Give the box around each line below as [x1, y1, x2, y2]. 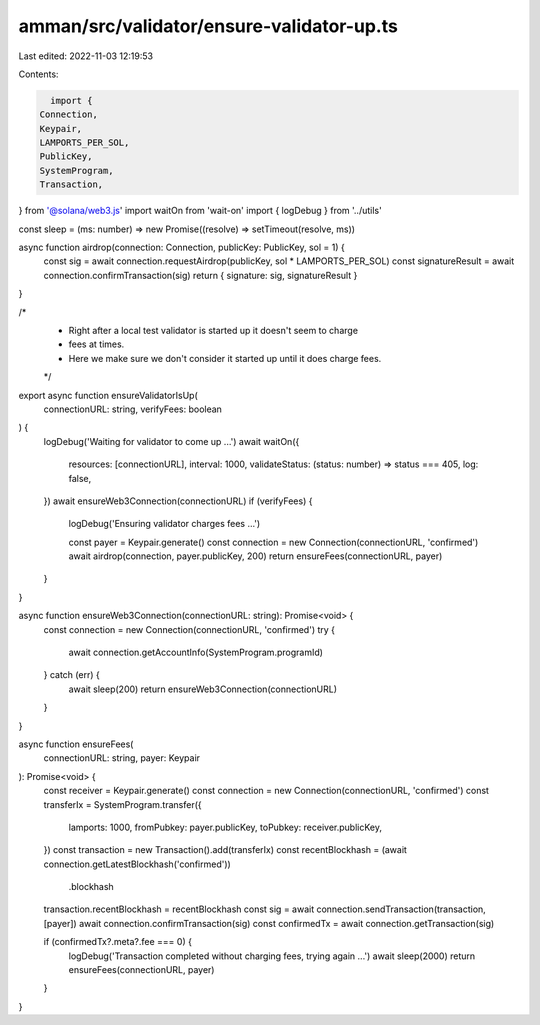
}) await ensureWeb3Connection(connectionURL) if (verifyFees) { [43, 495, 313, 507]
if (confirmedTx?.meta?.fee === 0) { [43, 936, 192, 948]
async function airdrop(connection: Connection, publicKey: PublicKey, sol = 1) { [18, 241, 345, 254]
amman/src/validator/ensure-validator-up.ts [18, 15, 399, 37]
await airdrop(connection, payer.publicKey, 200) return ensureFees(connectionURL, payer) [68, 550, 443, 562]
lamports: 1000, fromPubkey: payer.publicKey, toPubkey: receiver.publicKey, [68, 821, 382, 833]
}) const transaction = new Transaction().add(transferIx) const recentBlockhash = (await [43, 844, 407, 856]
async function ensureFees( [18, 738, 134, 750]
